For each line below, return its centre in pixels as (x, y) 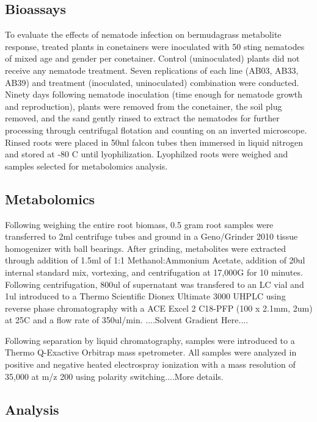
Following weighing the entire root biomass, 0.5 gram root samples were (139, 224)
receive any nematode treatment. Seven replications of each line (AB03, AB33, (152, 70)
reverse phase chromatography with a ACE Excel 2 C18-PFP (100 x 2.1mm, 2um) (159, 308)
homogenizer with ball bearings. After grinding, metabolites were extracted (146, 248)
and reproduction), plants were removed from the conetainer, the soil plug (144, 106)
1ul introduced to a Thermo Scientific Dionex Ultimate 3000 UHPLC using (145, 296)
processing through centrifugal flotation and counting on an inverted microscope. (156, 130)
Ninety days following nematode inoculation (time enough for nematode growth (154, 94)
